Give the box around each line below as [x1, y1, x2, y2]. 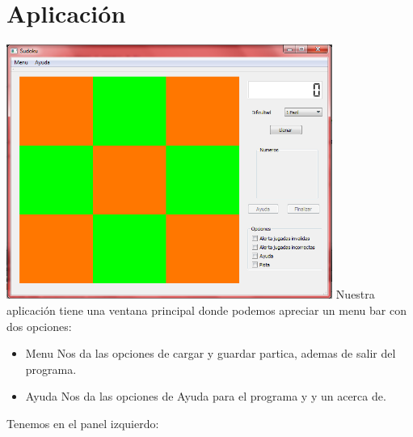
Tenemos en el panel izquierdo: [6, 414, 159, 431]
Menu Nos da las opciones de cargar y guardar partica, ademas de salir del [25, 345, 396, 362]
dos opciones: [6, 317, 72, 334]
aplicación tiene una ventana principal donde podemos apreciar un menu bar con [6, 301, 407, 318]
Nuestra [335, 286, 375, 303]
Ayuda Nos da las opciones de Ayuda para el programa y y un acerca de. [25, 388, 386, 405]
